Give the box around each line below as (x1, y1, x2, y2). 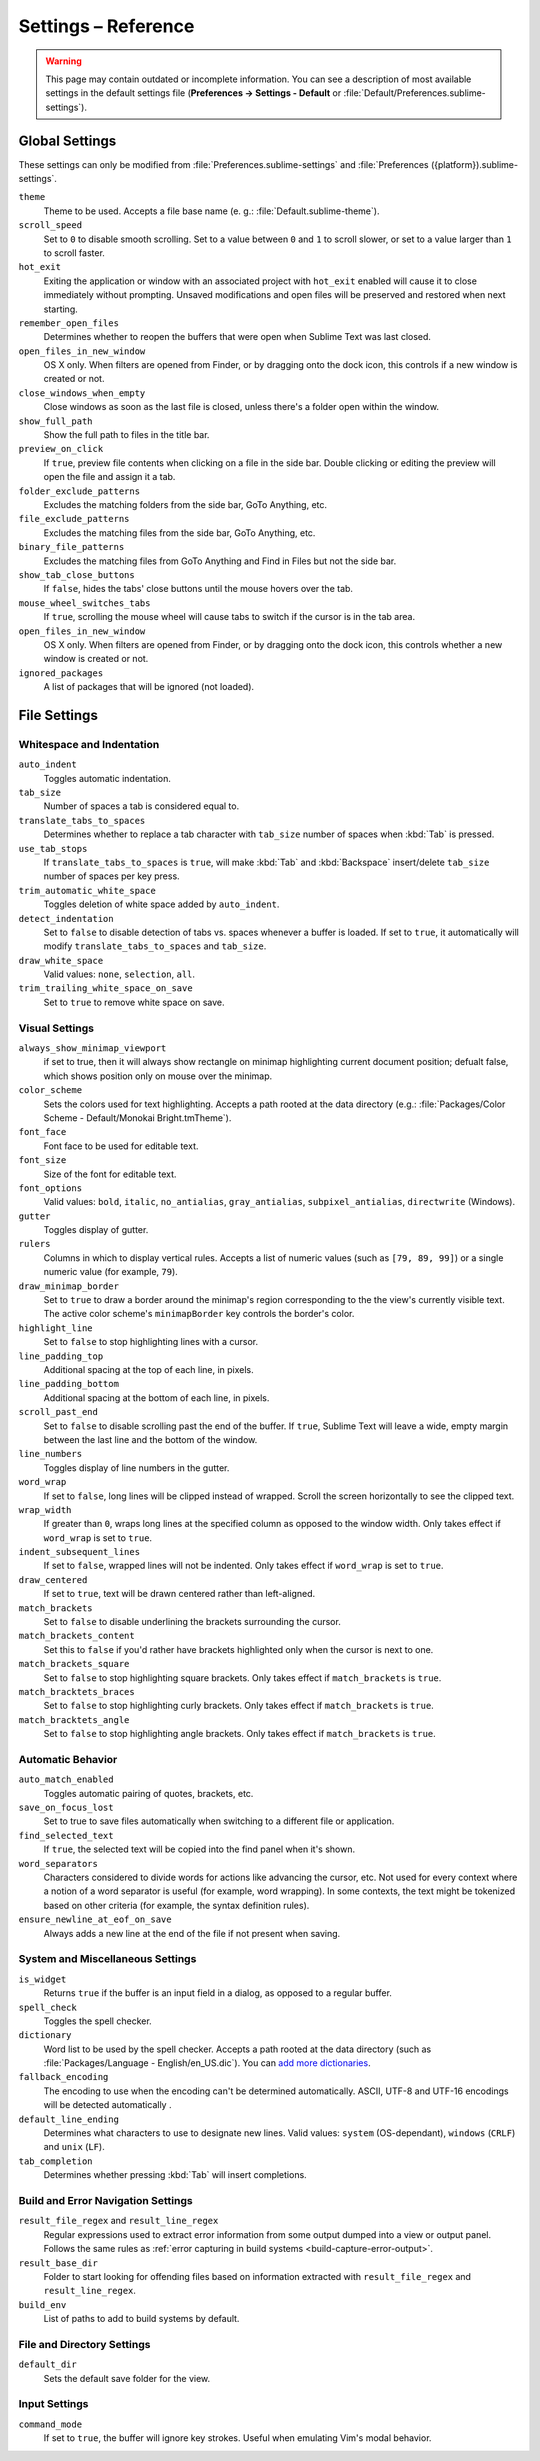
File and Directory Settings (18, 2337, 151, 2351)
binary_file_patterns (18, 541, 125, 553)
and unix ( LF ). (43, 2141, 105, 2153)
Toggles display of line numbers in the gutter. (43, 1461, 230, 1474)
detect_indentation (18, 913, 114, 924)
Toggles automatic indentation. (43, 772, 172, 784)
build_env (18, 2299, 67, 2310)
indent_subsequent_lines (18, 1546, 140, 1558)
